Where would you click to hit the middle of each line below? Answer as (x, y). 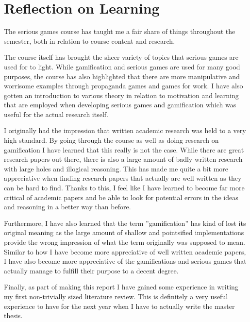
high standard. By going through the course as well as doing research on (111, 140)
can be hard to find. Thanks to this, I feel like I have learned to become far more (124, 188)
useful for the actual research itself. (56, 114)
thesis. (13, 315)
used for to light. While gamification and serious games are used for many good (122, 66)
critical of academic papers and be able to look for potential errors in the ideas (121, 197)
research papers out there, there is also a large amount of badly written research (123, 159)
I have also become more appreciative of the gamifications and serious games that (125, 261)
